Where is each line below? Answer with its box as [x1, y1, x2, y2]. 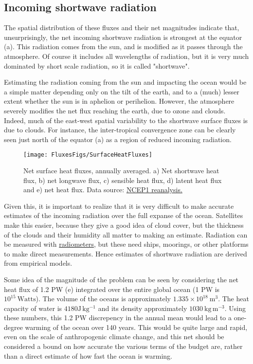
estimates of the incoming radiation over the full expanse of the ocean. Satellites [4, 210, 243, 220]
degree [4, 322, 23, 332]
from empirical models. [4, 258, 72, 268]
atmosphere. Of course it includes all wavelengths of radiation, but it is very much [4, 51, 249, 61]
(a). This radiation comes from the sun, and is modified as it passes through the [4, 41, 243, 52]
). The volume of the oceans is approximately [36, 293, 171, 304]
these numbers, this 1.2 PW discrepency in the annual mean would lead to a [4, 312, 232, 323]
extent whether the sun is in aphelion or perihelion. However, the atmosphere [4, 96, 235, 106]
